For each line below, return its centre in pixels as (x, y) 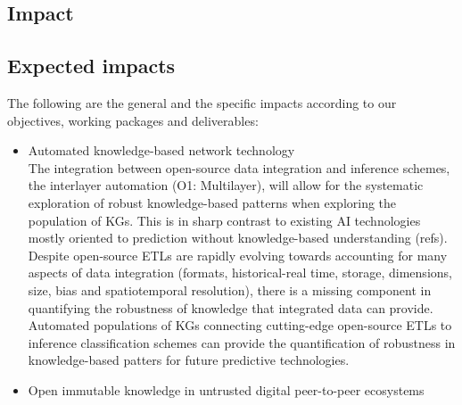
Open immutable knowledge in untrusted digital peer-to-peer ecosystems (226, 389)
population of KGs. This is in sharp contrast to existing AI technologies (224, 220)
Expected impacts (91, 66)
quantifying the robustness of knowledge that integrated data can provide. (231, 307)
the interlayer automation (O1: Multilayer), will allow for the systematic (226, 185)
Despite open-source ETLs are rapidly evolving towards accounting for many (238, 255)
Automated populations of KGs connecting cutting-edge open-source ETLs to (240, 325)
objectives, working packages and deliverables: (133, 120)
